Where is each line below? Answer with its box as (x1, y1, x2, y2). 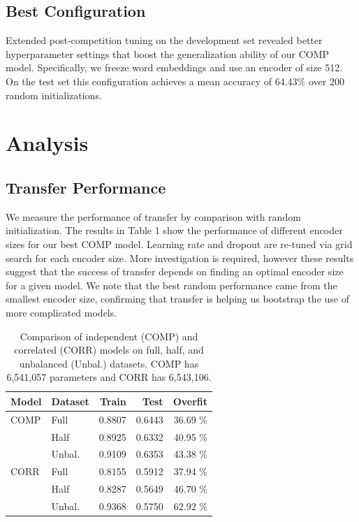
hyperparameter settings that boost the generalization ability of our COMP (6, 46, 330, 61)
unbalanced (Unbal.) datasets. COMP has (19, 356, 199, 370)
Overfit (173, 393, 208, 408)
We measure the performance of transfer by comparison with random (6, 209, 301, 224)
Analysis (6, 129, 89, 157)
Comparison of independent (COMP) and (20, 328, 198, 343)
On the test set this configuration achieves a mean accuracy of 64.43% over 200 (6, 73, 344, 88)
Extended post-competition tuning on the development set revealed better (6, 33, 323, 48)
